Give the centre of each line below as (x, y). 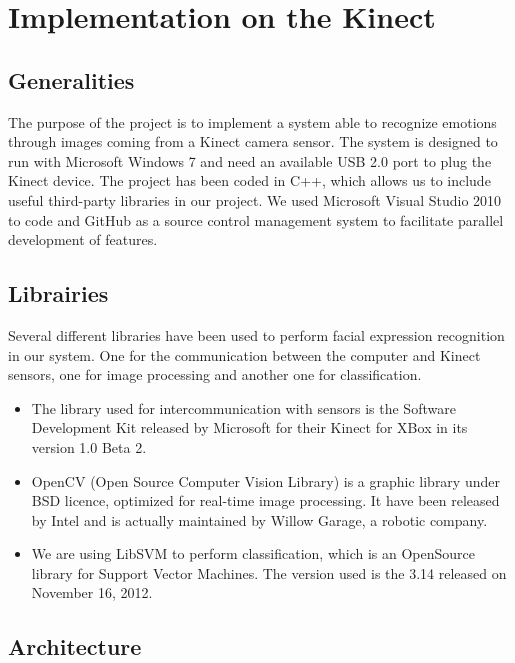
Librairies (58, 293)
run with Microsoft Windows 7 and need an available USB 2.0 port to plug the (250, 160)
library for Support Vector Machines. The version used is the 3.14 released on (269, 572)
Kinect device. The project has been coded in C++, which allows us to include (249, 180)
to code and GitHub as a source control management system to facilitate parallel (256, 219)
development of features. (83, 239)
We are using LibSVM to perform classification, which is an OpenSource (253, 553)
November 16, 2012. (92, 592)
